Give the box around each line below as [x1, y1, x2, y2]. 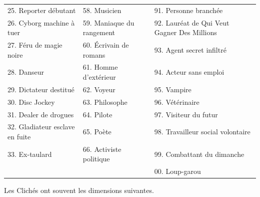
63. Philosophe [82, 96, 127, 107]
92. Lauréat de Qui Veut [154, 17, 229, 28]
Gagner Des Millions [154, 27, 217, 38]
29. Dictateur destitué [7, 84, 74, 94]
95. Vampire [154, 84, 191, 94]
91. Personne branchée [154, 5, 223, 15]
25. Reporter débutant [7, 5, 76, 15]
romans [82, 49, 105, 60]
